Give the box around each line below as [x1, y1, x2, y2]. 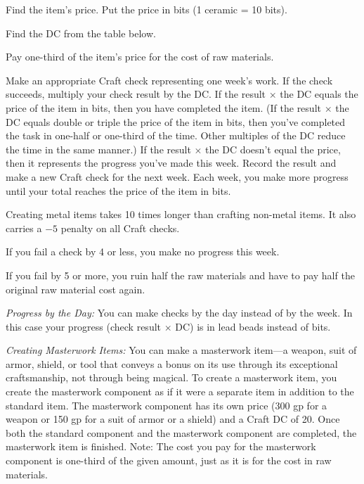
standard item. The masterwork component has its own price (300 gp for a [6, 397, 327, 412]
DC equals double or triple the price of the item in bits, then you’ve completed [6, 114, 346, 129]
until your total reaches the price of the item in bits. [6, 183, 231, 198]
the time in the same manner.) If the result [6, 141, 191, 156]
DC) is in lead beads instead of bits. [175, 319, 331, 333]
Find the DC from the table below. [6, 25, 156, 40]
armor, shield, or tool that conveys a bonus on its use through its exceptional [6, 356, 338, 371]
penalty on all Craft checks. [60, 220, 180, 235]
